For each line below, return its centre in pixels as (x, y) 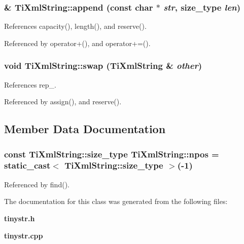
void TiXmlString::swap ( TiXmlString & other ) (103, 66)
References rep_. (30, 84)
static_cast (27, 165)
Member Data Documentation (85, 129)
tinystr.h (20, 218)
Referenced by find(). (37, 184)
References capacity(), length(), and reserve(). (75, 26)
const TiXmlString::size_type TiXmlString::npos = (112, 154)
